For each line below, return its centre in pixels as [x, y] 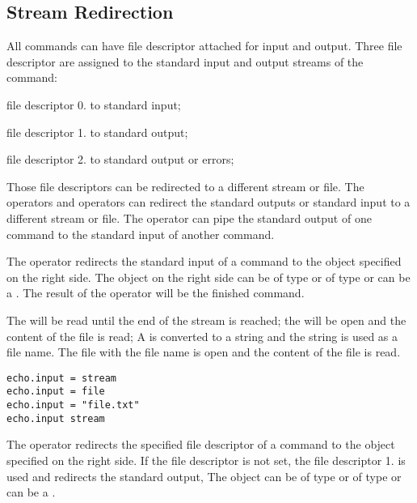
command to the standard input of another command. [141, 234]
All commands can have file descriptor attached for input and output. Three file [204, 46]
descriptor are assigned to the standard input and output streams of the [185, 61]
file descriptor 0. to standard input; [94, 104]
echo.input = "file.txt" [73, 405]
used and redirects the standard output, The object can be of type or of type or [204, 476]
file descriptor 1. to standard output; [97, 132]
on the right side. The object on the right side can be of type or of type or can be [208, 277]
